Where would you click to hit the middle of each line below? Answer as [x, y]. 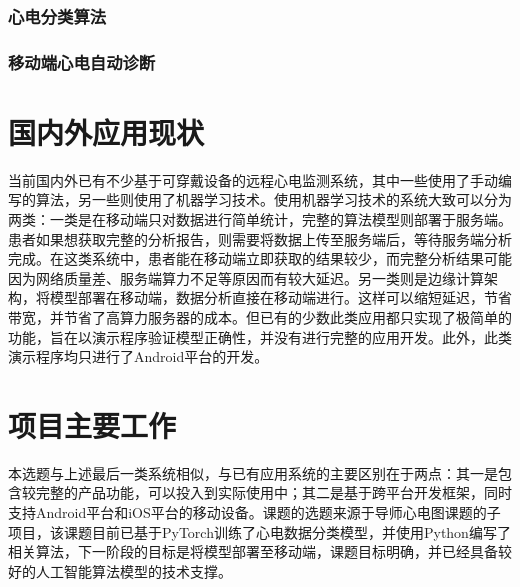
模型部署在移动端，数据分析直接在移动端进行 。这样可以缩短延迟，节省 [280, 297]
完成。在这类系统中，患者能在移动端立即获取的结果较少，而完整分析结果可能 [260, 258]
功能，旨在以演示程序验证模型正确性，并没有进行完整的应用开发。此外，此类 [260, 336]
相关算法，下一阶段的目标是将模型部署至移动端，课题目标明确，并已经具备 [253, 551]
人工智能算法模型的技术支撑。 [133, 570]
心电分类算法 [57, 15]
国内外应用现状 [106, 131]
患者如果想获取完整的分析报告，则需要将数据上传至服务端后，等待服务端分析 [260, 238]
